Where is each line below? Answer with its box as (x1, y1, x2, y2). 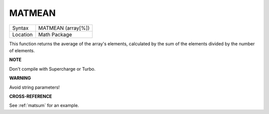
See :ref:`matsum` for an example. (9, 103, 79, 109)
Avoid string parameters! (9, 84, 60, 90)
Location (12, 31, 33, 38)
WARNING (9, 75, 31, 81)
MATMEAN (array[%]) (38, 24, 90, 31)
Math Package (38, 31, 72, 38)
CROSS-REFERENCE (9, 93, 52, 99)
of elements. (9, 47, 35, 53)
